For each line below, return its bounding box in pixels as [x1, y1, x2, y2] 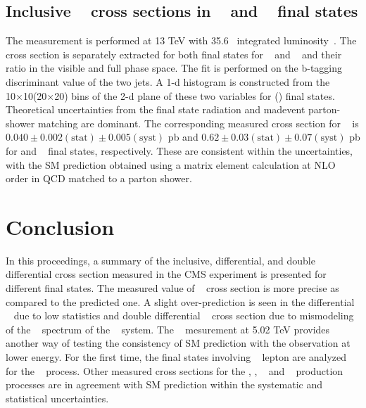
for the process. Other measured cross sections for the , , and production [6, 363, 343, 378]
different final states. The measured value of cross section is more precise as [6, 281, 339, 295]
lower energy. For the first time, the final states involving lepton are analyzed [6, 350, 347, 364]
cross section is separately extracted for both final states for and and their [6, 46, 342, 61]
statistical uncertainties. [6, 390, 109, 405]
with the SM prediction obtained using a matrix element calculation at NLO [6, 157, 336, 172]
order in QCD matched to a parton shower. [6, 171, 192, 186]
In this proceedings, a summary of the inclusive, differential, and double [6, 253, 315, 267]
